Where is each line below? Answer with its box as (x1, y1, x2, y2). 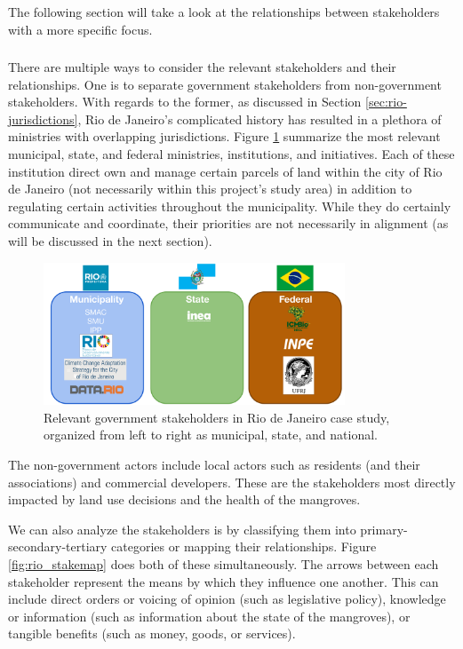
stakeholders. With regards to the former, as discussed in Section (8, 92, 362, 111)
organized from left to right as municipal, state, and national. (44, 425, 378, 444)
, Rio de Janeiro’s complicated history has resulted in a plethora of (77, 109, 442, 128)
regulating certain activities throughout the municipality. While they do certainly (8, 196, 451, 215)
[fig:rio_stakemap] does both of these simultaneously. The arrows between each (8, 555, 439, 574)
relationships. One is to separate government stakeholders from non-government (8, 75, 442, 93)
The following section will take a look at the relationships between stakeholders (8, 3, 440, 20)
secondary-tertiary (8, 537, 108, 556)
